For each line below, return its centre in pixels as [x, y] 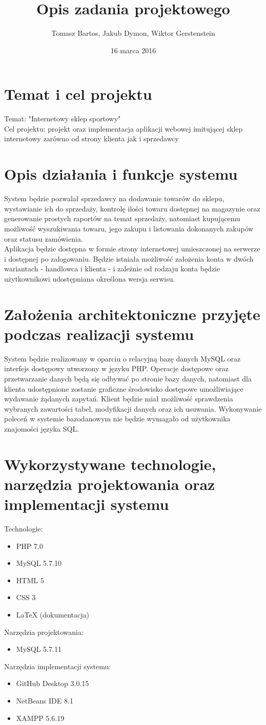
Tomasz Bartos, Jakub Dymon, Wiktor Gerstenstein [133, 33]
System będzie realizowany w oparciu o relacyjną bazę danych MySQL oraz [122, 358]
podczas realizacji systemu [99, 334]
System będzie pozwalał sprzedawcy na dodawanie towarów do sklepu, [114, 198]
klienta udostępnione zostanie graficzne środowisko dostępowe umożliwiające [124, 388]
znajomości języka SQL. [42, 428]
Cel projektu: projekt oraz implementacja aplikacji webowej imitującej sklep [124, 128]
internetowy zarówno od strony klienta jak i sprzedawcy [91, 138]
